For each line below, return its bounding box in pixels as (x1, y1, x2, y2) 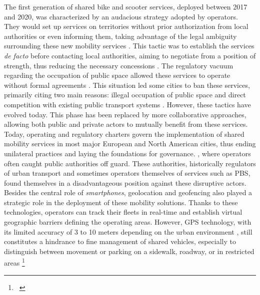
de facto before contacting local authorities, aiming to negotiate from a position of (4, 50, 256, 60)
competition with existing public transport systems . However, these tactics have (4, 99, 251, 109)
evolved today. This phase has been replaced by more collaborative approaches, (4, 109, 246, 119)
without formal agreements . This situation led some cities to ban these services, (4, 79, 250, 90)
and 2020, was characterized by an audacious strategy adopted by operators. (4, 11, 238, 21)
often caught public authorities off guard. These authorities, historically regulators (4, 158, 256, 168)
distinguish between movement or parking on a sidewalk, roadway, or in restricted (4, 246, 254, 256)
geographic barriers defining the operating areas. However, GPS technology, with (4, 217, 251, 227)
